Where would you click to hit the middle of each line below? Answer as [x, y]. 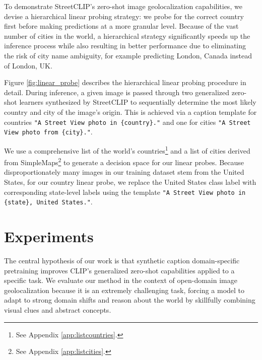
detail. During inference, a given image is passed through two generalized [117, 92]
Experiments [49, 236]
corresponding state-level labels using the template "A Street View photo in [125, 192]
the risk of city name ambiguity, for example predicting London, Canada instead [128, 55]
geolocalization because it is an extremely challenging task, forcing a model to [124, 290]
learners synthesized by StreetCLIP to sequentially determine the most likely [138, 102]
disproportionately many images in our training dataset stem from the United [124, 172]
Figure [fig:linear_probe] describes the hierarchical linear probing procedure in [125, 82]
